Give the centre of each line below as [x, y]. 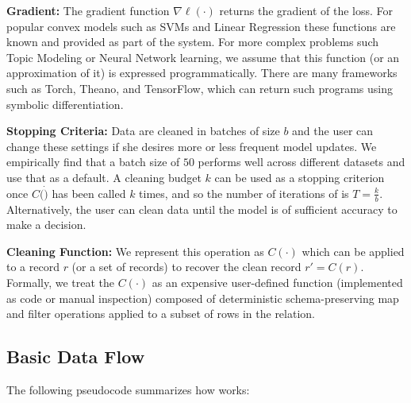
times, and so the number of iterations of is [244, 193]
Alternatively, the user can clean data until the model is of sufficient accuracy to [202, 209]
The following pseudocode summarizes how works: [128, 389]
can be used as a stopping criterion [300, 177]
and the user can [333, 131]
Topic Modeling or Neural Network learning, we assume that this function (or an [203, 57]
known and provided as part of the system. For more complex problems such [192, 42]
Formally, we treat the [60, 282]
